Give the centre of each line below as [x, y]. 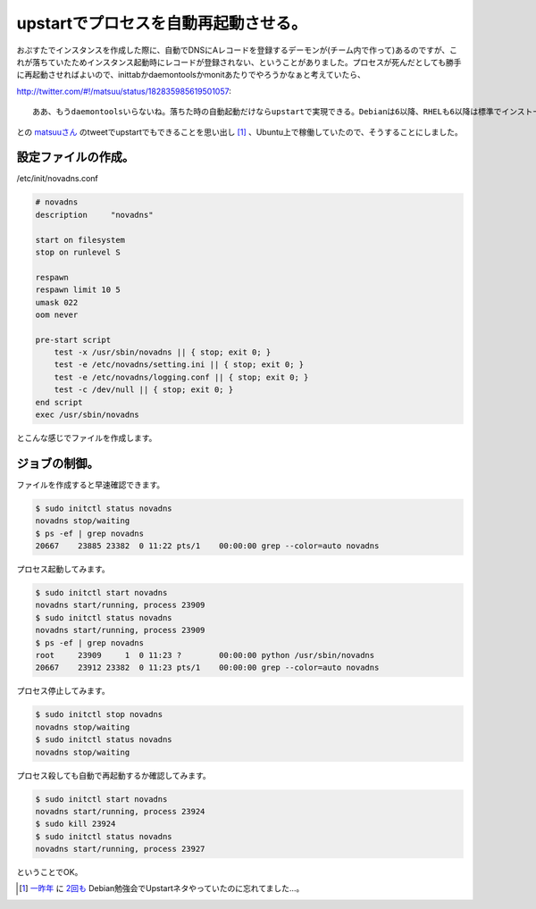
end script [59, 402]
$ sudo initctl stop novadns [99, 715]
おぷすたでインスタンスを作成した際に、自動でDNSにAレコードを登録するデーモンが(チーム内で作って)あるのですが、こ [237, 50]
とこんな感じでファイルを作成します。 [87, 438]
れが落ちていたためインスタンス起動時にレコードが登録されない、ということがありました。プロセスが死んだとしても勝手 [239, 62]
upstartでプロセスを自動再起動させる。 [162, 23]
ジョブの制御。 [58, 463]
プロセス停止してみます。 [63, 691]
